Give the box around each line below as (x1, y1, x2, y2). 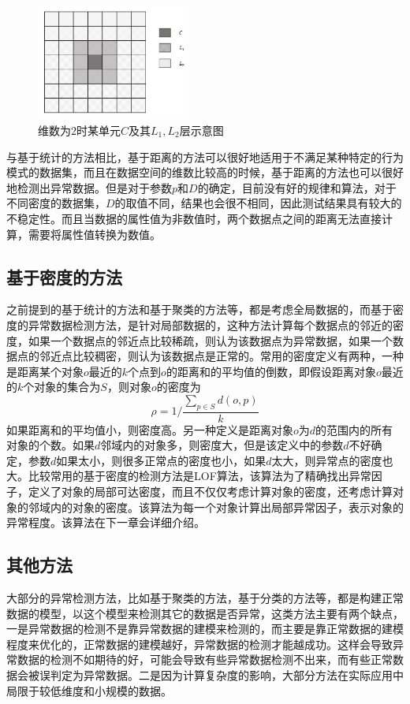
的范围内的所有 (315, 421, 393, 438)
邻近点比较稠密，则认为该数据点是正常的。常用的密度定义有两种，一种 (39, 348, 404, 364)
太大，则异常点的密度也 (271, 452, 393, 468)
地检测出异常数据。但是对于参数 (6, 179, 172, 196)
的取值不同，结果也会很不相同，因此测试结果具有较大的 (114, 195, 402, 211)
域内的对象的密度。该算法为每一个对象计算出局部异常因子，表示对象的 (39, 498, 404, 515)
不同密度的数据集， (6, 195, 106, 211)
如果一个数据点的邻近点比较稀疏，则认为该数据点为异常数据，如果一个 (28, 332, 393, 348)
